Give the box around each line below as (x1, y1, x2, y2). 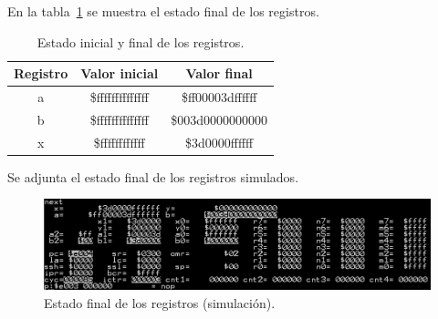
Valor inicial (80, 64, 159, 83)
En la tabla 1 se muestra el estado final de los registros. (7, 2, 319, 20)
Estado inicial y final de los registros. (36, 32, 245, 51)
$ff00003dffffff (181, 87, 257, 107)
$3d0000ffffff (184, 132, 254, 151)
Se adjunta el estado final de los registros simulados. (7, 167, 299, 186)
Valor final (185, 64, 253, 83)
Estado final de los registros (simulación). (44, 293, 276, 312)
